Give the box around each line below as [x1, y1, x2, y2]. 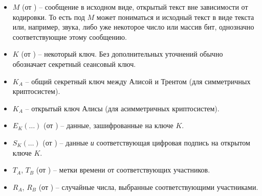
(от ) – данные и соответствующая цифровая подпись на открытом [42, 137, 250, 148]
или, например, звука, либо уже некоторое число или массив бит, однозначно [12, 21, 254, 32]
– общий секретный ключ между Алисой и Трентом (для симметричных [25, 76, 251, 86]
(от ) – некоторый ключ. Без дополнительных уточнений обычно [21, 48, 223, 59]
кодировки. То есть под [12, 11, 85, 22]
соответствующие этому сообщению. [12, 31, 127, 42]
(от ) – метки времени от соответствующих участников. [36, 164, 210, 175]
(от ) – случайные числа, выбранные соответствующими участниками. [38, 181, 258, 192]
